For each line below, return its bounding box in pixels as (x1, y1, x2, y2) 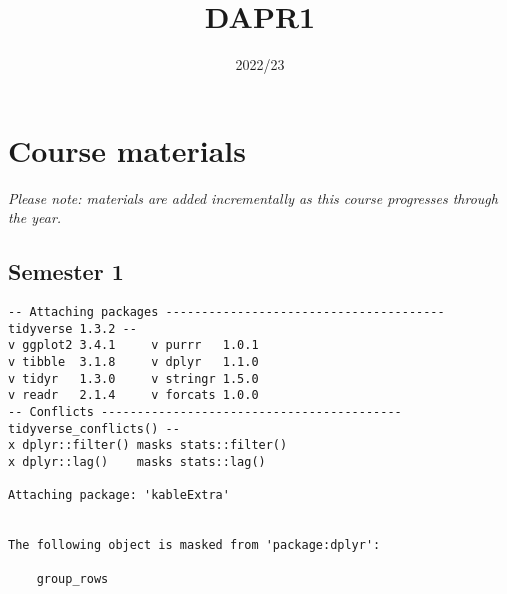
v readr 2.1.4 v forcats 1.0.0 (8, 388, 259, 403)
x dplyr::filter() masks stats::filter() (8, 438, 288, 453)
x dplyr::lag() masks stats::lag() (8, 454, 266, 469)
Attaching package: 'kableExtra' (8, 488, 230, 503)
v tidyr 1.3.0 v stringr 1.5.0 (8, 371, 259, 386)
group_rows (36, 571, 109, 586)
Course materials (8, 129, 246, 170)
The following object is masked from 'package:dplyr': (8, 538, 381, 553)
